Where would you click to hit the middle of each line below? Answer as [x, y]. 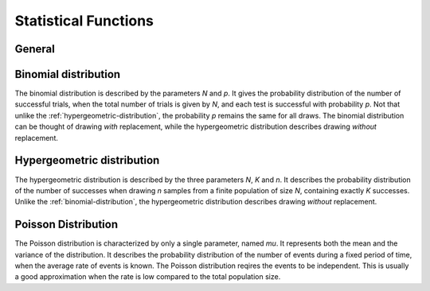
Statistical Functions [84, 21]
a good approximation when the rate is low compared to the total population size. [148, 277]
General [35, 49]
